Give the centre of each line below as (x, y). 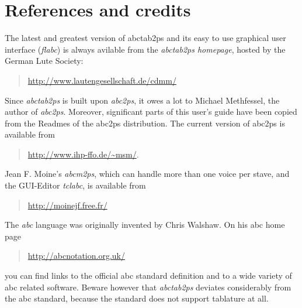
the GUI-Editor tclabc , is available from (75, 185)
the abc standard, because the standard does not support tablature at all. (137, 298)
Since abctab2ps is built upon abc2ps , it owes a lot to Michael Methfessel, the (142, 100)
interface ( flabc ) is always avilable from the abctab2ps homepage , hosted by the (145, 49)
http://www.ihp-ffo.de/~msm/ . (83, 154)
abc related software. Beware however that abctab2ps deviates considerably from (148, 287)
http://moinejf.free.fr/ (67, 205)
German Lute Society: (44, 61)
